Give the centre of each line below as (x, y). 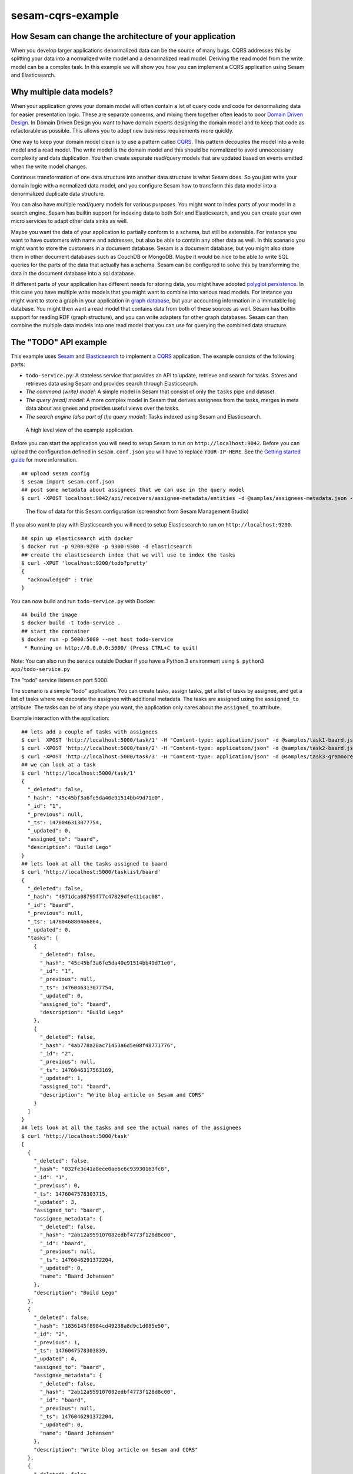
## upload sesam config (56, 473)
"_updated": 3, (55, 1202)
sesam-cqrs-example (65, 15)
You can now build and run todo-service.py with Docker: (83, 601)
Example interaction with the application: (60, 718)
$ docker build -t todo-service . (71, 623)
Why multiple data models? (62, 92)
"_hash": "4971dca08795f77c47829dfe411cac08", (96, 897)
